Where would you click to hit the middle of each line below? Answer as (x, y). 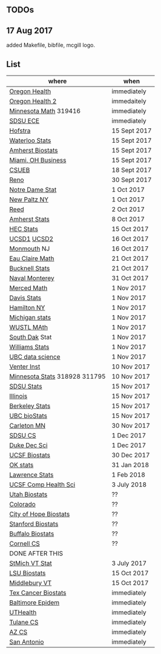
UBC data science (35, 357)
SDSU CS (23, 436)
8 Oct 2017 (128, 219)
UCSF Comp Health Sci (42, 485)
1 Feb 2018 (128, 475)
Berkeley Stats (30, 406)
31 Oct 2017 (130, 278)
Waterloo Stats (30, 140)
